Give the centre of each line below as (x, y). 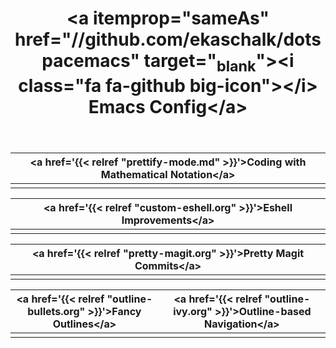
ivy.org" (193, 311)
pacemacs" (90, 61)
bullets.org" (56, 311)
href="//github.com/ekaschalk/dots (168, 39)
